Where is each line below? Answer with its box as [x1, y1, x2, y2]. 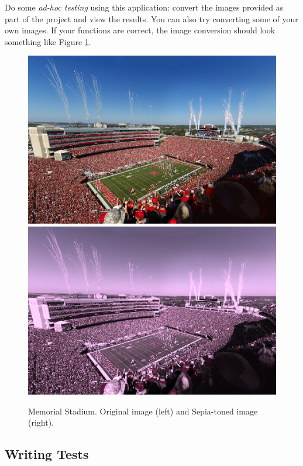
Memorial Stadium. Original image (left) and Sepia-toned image [28, 405, 258, 417]
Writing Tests [5, 445, 89, 463]
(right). [28, 416, 54, 429]
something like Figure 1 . [5, 35, 91, 47]
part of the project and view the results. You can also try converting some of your [5, 12, 298, 25]
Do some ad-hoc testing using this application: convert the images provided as [5, 1, 284, 13]
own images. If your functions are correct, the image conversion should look [5, 24, 276, 36]
